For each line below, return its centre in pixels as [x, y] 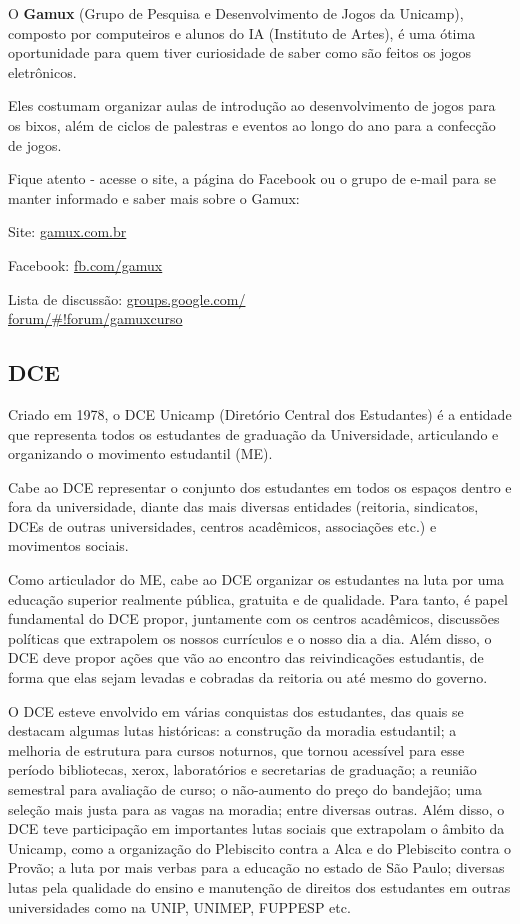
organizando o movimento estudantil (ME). [140, 453]
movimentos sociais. [68, 545]
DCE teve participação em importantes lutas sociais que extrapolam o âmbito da [256, 828]
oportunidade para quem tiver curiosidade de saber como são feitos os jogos [240, 52]
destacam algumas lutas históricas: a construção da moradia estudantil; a [232, 730]
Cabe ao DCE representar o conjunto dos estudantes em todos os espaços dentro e [260, 486]
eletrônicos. [42, 71]
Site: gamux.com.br [67, 231]
